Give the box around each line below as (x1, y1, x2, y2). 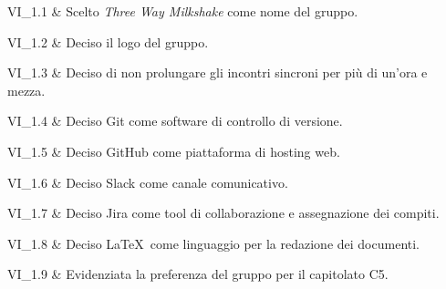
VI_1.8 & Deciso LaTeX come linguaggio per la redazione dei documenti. (7, 233, 420, 253)
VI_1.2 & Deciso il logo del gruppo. (7, 32, 209, 51)
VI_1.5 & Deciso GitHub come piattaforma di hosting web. (7, 141, 340, 160)
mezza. (7, 80, 46, 99)
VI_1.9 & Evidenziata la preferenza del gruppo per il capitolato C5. (7, 264, 389, 284)
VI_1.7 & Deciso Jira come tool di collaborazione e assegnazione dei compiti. (7, 203, 440, 222)
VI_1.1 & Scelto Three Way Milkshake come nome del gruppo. (7, 2, 358, 20)
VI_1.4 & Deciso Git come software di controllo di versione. (7, 111, 343, 130)
